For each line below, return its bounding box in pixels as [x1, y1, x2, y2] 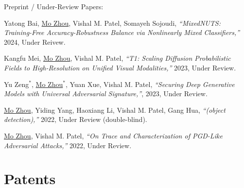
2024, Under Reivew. [4, 36, 66, 47]
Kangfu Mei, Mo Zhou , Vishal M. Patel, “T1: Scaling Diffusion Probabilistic [4, 53, 231, 63]
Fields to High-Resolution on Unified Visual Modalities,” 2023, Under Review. [4, 62, 236, 72]
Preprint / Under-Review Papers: [4, 1, 104, 11]
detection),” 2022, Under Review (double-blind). [4, 114, 147, 124]
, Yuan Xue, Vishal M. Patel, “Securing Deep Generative [65, 79, 235, 89]
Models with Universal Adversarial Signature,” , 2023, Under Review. [4, 88, 208, 99]
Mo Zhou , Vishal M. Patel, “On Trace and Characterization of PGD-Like [4, 130, 223, 140]
